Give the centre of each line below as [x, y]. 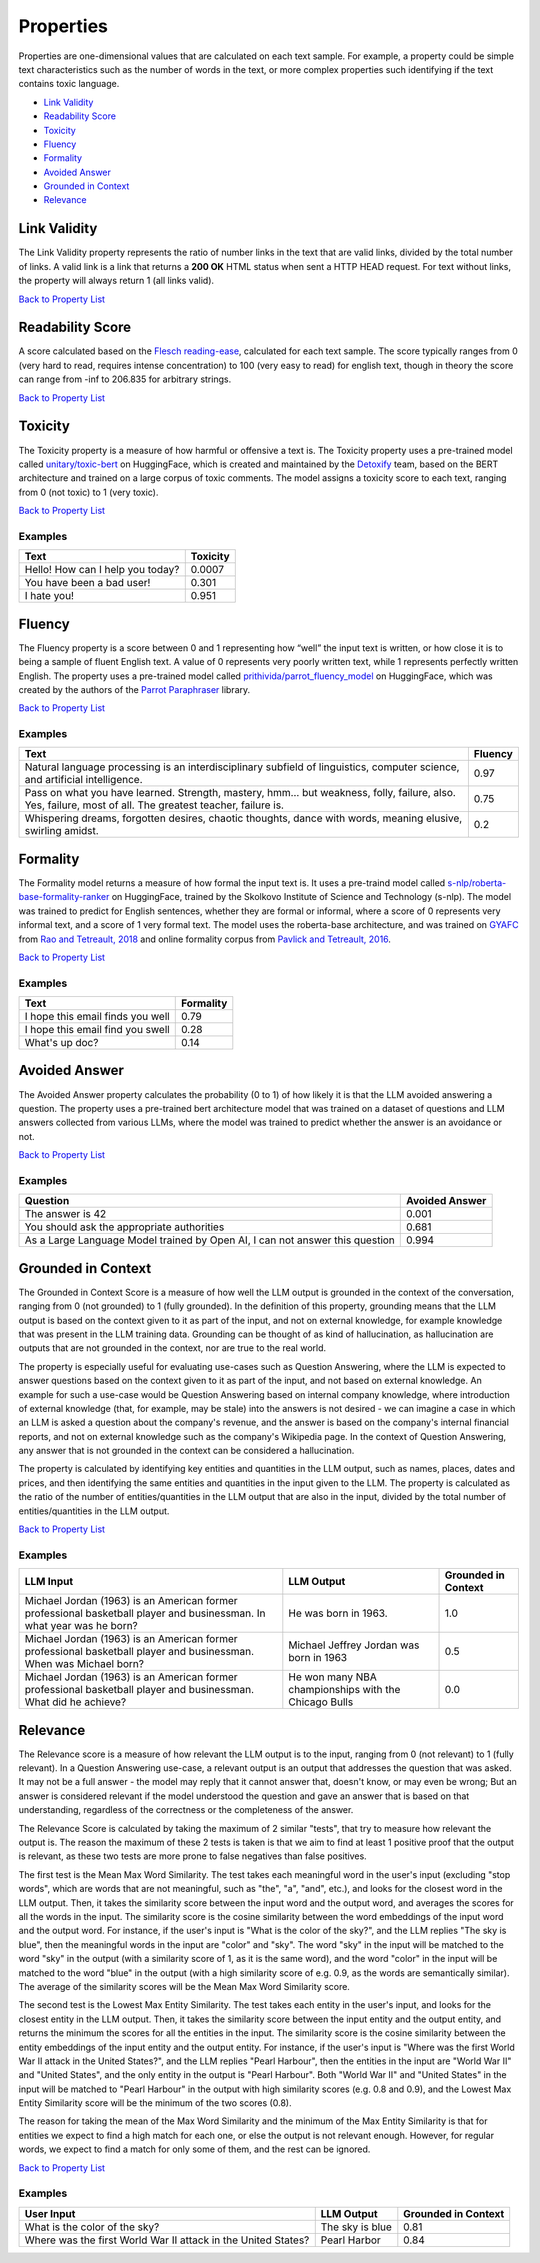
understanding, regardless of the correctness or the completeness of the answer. [186, 1810]
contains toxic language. [69, 84]
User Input [50, 2213]
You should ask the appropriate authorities [124, 1227]
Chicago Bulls [321, 1702]
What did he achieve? [75, 1702]
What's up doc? [61, 1043]
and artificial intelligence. [84, 780]
